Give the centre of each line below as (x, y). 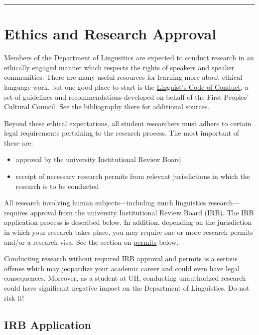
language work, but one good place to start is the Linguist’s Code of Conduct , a (126, 86)
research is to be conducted (57, 186)
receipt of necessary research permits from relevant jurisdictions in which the (133, 176)
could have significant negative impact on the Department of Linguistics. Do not (127, 288)
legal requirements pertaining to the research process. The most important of (122, 133)
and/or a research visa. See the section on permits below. (91, 242)
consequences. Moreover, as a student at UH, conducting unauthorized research (125, 278)
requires (16, 212)
